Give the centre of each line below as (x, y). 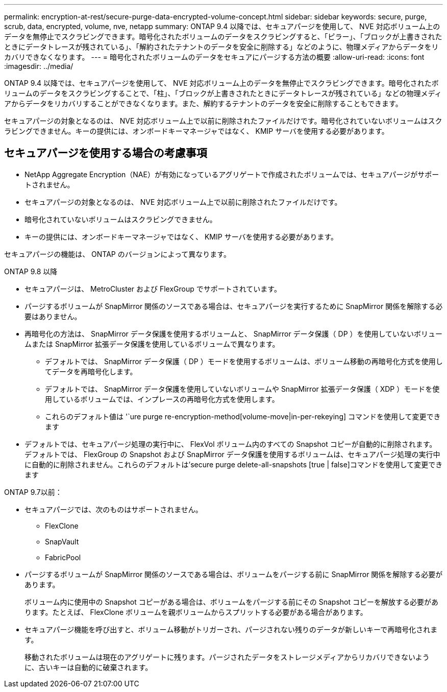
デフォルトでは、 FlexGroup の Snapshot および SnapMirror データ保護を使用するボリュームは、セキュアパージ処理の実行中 (232, 454)
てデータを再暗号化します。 (91, 371)
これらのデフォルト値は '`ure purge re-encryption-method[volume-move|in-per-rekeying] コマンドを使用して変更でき (243, 416)
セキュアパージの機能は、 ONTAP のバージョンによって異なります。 (117, 254)
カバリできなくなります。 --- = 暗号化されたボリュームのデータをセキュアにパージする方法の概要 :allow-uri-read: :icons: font (214, 57)
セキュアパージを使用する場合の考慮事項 (106, 153)
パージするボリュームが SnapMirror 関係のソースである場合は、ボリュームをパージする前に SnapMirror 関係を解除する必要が (234, 574)
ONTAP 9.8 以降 (31, 271)
